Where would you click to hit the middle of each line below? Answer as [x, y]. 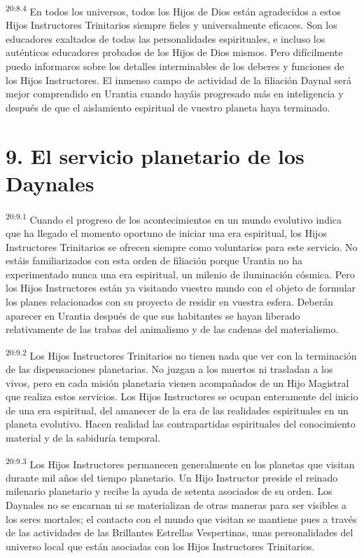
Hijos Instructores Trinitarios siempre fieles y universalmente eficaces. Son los [171, 25]
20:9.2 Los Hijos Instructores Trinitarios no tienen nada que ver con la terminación [181, 354]
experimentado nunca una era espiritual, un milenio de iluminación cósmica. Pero [180, 274]
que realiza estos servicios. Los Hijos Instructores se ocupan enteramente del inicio [182, 396]
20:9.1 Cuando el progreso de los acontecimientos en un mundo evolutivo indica [174, 218]
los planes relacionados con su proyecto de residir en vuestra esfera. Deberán [170, 301]
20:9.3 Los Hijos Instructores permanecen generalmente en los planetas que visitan [180, 463]
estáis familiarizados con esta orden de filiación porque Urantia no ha [154, 260]
